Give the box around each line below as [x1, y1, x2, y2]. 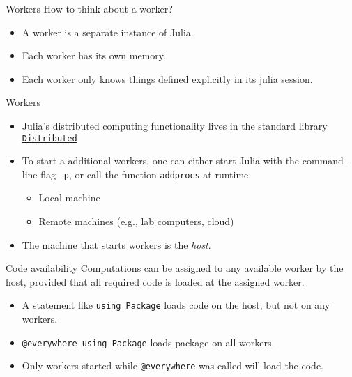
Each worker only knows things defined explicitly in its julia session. [22, 71, 313, 86]
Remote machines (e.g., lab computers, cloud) [38, 214, 234, 229]
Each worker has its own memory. [22, 48, 166, 63]
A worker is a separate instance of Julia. [22, 24, 194, 39]
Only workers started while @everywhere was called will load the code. [22, 358, 323, 373]
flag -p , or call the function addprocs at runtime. [40, 167, 252, 181]
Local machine [38, 190, 100, 205]
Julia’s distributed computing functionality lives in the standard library [22, 118, 328, 132]
